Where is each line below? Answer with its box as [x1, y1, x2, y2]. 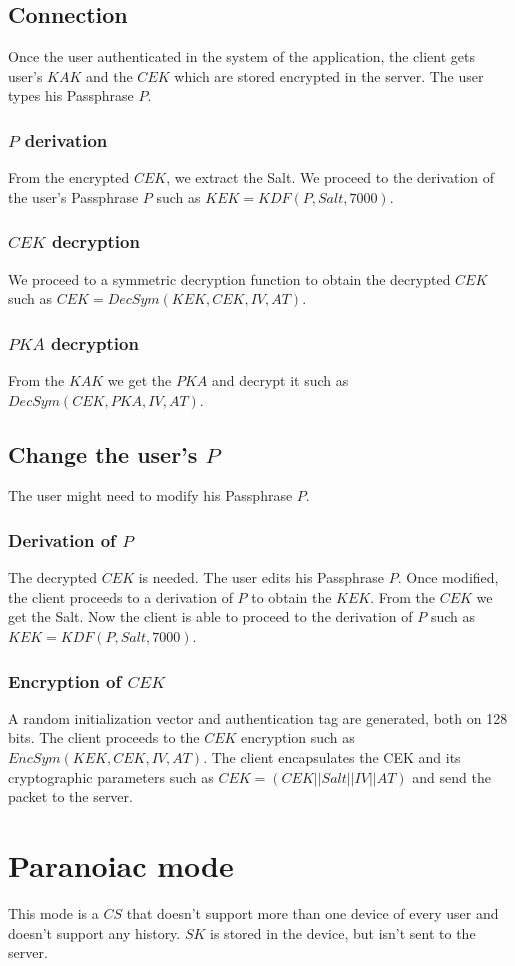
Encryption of [8, 668, 122, 693]
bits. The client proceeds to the [8, 727, 200, 748]
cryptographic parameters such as [8, 766, 214, 787]
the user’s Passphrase [8, 186, 139, 207]
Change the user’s [8, 438, 198, 469]
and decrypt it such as [211, 370, 349, 391]
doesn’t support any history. [8, 922, 181, 943]
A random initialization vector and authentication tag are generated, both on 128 [8, 707, 508, 728]
